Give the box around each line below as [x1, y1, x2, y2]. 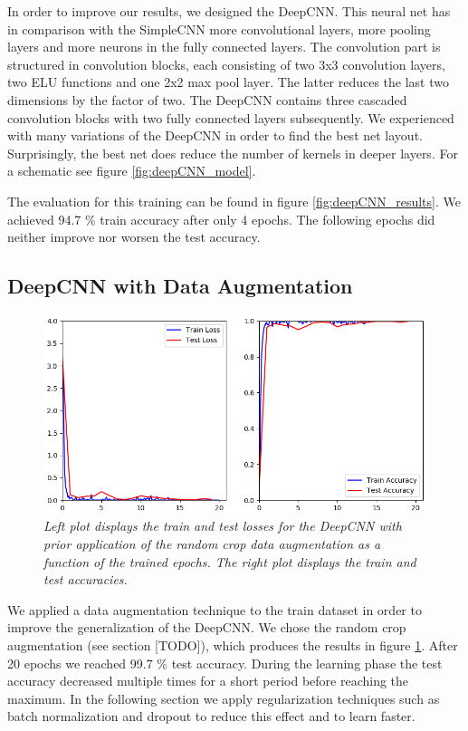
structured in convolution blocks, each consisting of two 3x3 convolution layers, [7, 54, 445, 73]
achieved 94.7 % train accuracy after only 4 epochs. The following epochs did [7, 209, 435, 228]
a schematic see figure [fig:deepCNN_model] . [7, 161, 256, 180]
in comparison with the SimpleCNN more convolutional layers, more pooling [7, 19, 431, 38]
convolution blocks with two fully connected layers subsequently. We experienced [7, 108, 454, 127]
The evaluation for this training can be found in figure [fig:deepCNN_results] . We [7, 191, 461, 210]
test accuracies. [43, 570, 128, 589]
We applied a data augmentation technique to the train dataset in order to [7, 600, 422, 619]
